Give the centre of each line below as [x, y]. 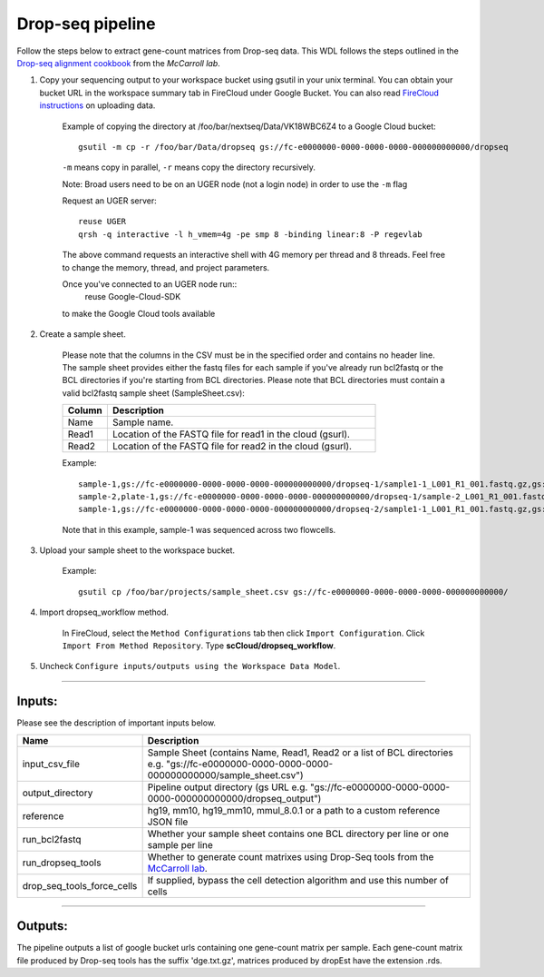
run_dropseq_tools [62, 863]
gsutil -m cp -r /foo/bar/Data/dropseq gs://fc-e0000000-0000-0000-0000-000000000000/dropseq [293, 147]
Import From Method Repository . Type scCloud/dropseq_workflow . [199, 646]
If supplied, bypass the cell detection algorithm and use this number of [298, 880]
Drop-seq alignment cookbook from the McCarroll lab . [119, 63]
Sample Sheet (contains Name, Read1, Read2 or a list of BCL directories [300, 752]
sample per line [180, 844]
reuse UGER [102, 222]
